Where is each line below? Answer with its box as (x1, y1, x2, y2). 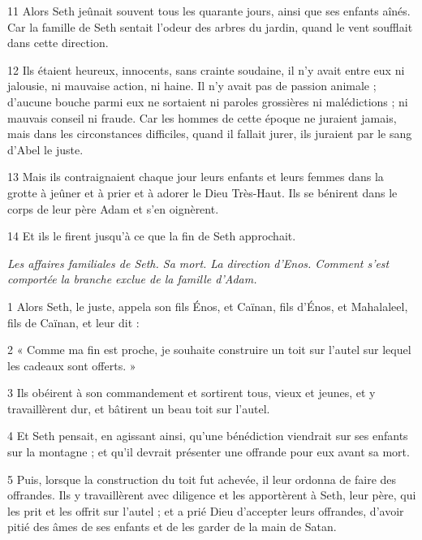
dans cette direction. (7, 34, 109, 51)
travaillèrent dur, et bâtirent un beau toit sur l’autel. (7, 400, 270, 417)
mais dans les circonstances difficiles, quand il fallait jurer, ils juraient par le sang (7, 125, 412, 142)
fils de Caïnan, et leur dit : (7, 313, 140, 330)
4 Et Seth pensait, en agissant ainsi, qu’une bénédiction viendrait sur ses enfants (7, 427, 408, 444)
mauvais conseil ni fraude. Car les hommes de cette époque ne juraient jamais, (7, 109, 397, 126)
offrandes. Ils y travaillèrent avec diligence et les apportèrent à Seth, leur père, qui (7, 486, 416, 503)
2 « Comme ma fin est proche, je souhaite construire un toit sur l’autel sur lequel (7, 341, 411, 358)
